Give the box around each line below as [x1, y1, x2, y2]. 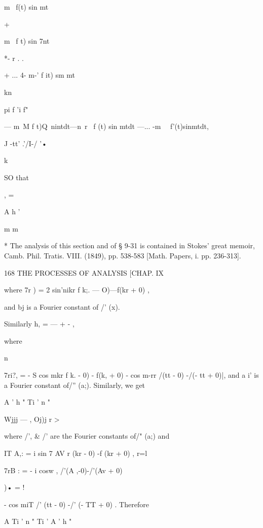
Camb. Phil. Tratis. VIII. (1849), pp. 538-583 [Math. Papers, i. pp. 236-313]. [4, 250, 241, 260]
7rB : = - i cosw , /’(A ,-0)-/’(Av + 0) [4, 465, 123, 475]
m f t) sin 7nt [4, 36, 50, 46]
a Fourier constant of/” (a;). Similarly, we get [4, 379, 145, 390]
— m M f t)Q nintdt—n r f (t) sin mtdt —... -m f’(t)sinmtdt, [4, 121, 209, 131]
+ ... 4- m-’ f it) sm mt [4, 70, 76, 80]
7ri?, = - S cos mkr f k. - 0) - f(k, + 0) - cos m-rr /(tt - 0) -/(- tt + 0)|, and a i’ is [4, 370, 259, 380]
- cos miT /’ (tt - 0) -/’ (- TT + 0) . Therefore [4, 499, 149, 509]
